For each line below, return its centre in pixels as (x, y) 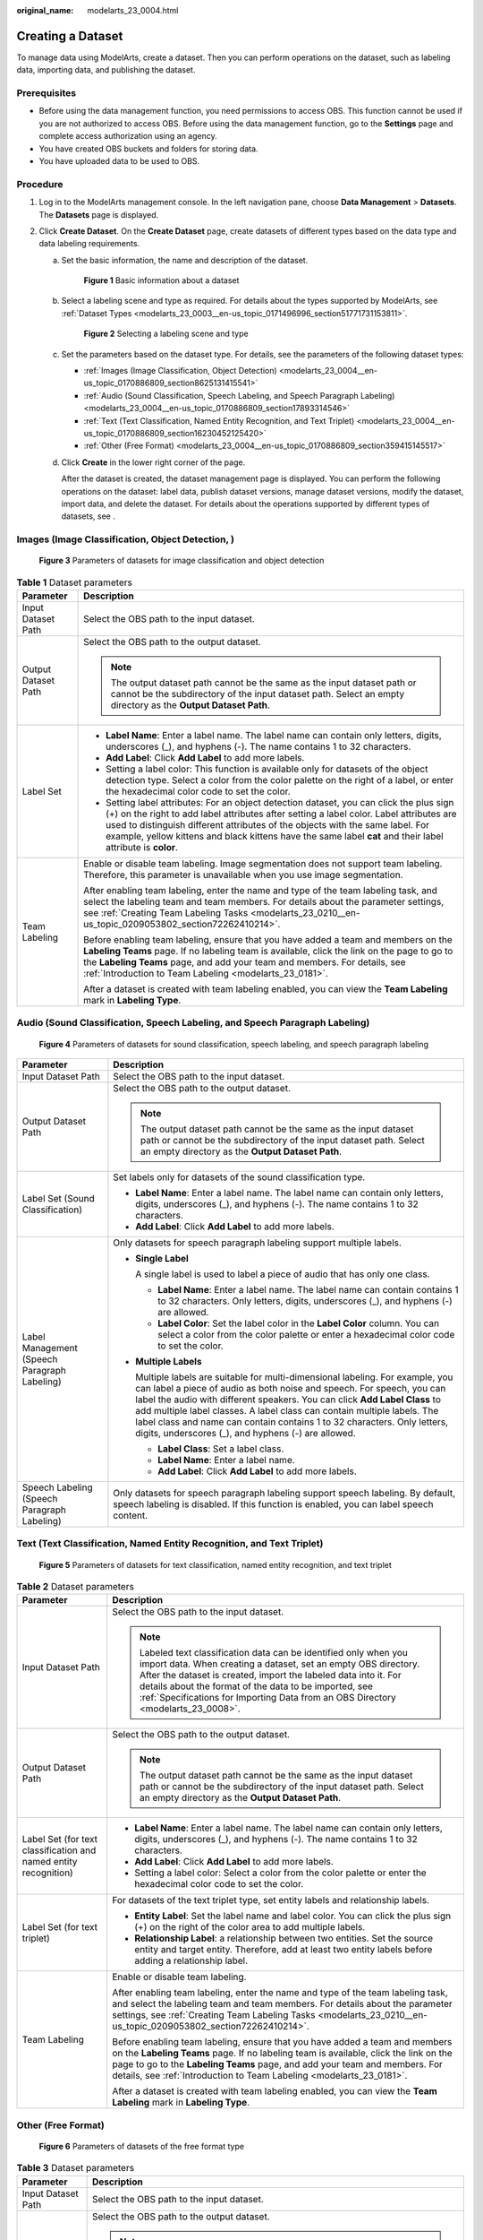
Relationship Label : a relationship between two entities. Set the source (284, 1938)
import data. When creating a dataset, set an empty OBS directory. (280, 1664)
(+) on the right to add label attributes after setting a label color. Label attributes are (281, 814)
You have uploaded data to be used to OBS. (119, 161)
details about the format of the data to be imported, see (256, 1686)
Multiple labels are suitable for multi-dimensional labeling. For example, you (294, 1377)
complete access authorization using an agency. (128, 136)
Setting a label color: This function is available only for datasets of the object (267, 769)
